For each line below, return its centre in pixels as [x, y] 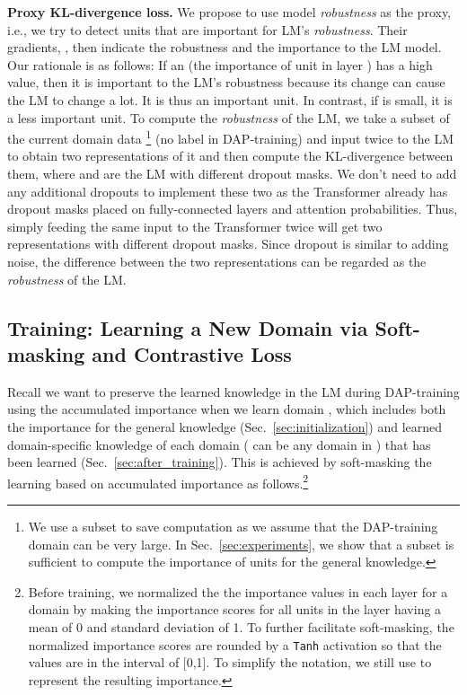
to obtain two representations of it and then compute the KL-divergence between [230, 156]
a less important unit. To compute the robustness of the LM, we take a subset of [229, 117]
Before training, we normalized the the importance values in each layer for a [238, 591]
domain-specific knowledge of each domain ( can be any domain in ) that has [219, 444]
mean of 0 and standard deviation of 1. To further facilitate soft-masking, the [241, 626]
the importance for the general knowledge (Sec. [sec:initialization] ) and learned [225, 426]
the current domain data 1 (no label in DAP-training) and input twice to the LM [230, 137]
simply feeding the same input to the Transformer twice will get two [195, 226]
